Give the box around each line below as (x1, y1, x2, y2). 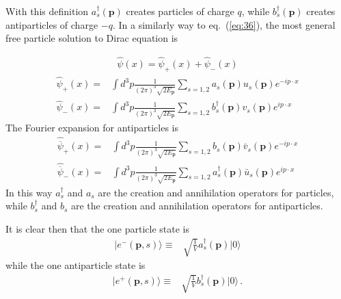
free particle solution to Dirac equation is (5, 31, 178, 45)
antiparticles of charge (5, 17, 98, 31)
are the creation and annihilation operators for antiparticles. (70, 198, 323, 213)
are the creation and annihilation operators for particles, (98, 185, 334, 199)
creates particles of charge (126, 4, 234, 18)
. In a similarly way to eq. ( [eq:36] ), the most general (112, 17, 336, 31)
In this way (5, 185, 53, 199)
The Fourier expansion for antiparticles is (5, 120, 178, 135)
